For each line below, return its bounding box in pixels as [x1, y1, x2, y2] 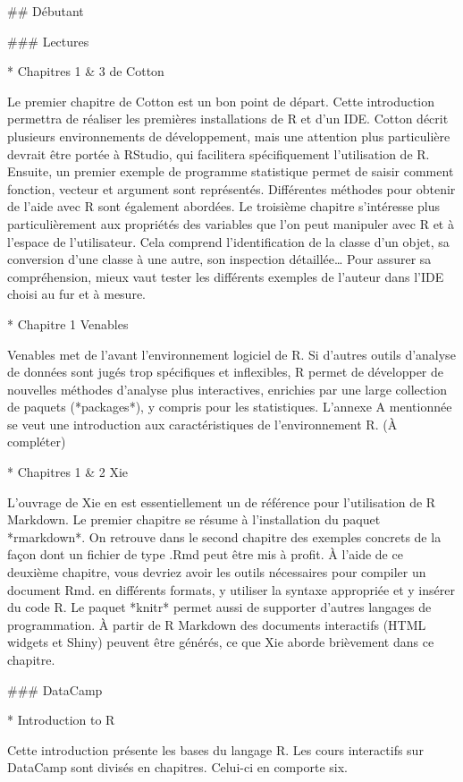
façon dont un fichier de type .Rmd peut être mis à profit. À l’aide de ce [7, 545, 403, 564]
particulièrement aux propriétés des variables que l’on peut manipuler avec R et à [7, 214, 454, 233]
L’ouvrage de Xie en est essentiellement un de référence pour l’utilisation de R [7, 492, 436, 511]
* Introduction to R [7, 710, 115, 729]
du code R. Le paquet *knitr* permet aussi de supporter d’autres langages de [7, 598, 432, 616]
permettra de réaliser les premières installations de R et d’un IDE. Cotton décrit [7, 109, 449, 128]
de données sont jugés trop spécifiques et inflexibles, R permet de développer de [7, 362, 444, 381]
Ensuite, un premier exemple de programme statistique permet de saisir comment [7, 162, 454, 181]
